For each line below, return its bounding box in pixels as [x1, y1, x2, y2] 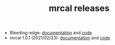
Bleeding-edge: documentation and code [9, 30, 92, 36]
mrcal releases [49, 3, 110, 14]
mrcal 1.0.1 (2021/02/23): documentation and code [9, 35, 110, 41]
